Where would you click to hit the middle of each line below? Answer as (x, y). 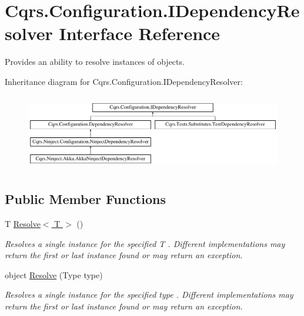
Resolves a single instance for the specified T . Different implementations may (145, 243)
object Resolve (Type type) (54, 274)
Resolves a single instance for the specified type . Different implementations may (149, 294)
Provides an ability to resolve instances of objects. (95, 62)
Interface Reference (140, 33)
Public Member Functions (85, 199)
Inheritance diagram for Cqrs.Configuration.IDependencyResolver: (124, 81)
